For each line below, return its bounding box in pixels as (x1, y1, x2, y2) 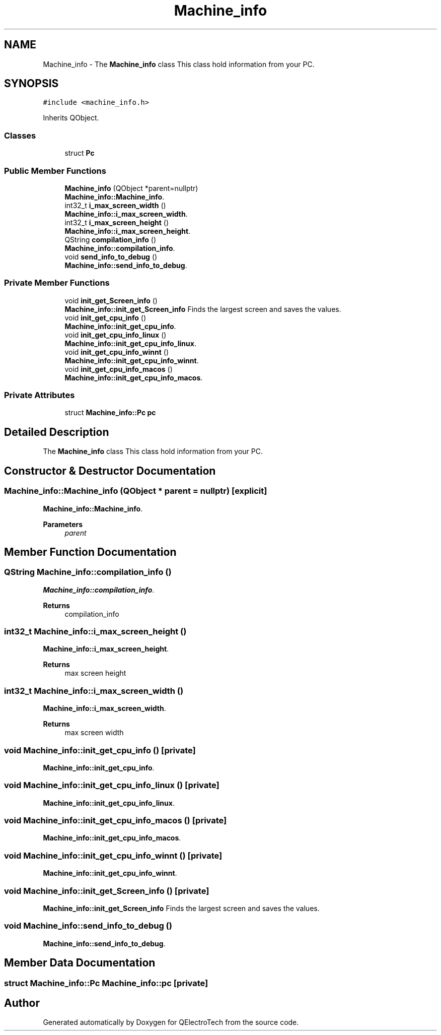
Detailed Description (4, 425, 109, 438)
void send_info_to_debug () (64, 252, 158, 261)
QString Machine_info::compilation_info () (4, 567, 172, 577)
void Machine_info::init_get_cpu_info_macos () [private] (4, 815, 227, 826)
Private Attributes (4, 390, 75, 401)
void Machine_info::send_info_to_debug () (4, 921, 172, 931)
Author (4, 996, 40, 1009)
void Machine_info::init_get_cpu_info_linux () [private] (4, 780, 219, 791)
